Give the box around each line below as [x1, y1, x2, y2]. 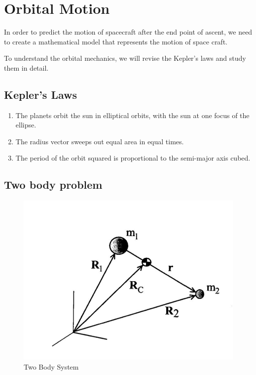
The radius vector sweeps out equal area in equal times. [15, 136, 184, 146]
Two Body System [24, 361, 79, 372]
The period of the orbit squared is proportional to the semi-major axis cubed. [15, 153, 251, 163]
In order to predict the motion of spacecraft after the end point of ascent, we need [4, 27, 253, 37]
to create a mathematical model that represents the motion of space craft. [4, 36, 227, 46]
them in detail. [4, 62, 49, 73]
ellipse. [15, 120, 37, 130]
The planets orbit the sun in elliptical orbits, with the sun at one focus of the [15, 110, 250, 120]
